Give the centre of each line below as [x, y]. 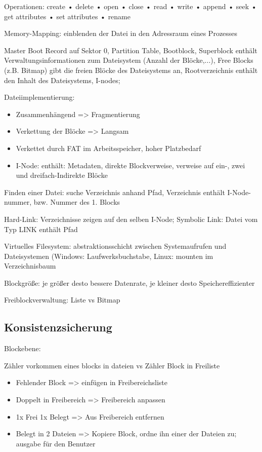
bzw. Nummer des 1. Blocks [77, 202]
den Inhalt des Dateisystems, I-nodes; [62, 80]
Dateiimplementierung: [39, 97]
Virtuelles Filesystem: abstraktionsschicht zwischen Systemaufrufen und [115, 246]
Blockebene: [23, 348]
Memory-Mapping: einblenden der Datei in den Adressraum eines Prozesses [121, 33]
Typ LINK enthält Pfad [41, 229]
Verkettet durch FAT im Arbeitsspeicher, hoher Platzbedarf [108, 148]
